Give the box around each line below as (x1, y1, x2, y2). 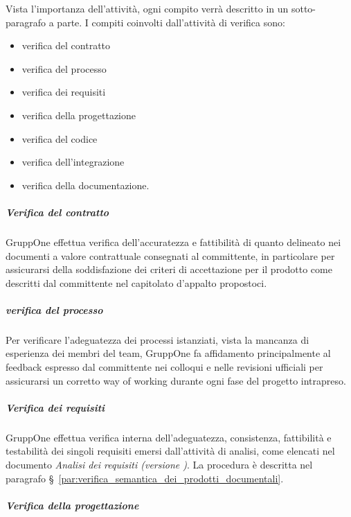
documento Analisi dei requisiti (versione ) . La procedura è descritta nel (6, 457, 313, 471)
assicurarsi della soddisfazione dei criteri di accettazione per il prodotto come (6, 262, 332, 277)
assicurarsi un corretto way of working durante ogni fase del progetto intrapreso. (6, 373, 346, 387)
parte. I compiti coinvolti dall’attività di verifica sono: (57, 15, 285, 29)
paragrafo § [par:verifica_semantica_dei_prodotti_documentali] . (6, 471, 284, 485)
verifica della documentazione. (21, 177, 150, 192)
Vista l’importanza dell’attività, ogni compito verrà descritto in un (6, 1, 289, 15)
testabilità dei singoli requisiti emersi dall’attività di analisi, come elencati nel (6, 444, 335, 458)
